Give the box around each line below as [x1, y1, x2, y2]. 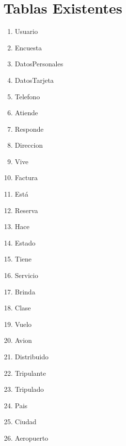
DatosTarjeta [15, 75, 54, 85]
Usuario [15, 26, 38, 36]
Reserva [15, 205, 38, 215]
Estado [15, 237, 36, 247]
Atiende [15, 108, 38, 118]
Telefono [15, 91, 40, 101]
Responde [15, 123, 44, 134]
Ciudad [15, 416, 37, 427]
